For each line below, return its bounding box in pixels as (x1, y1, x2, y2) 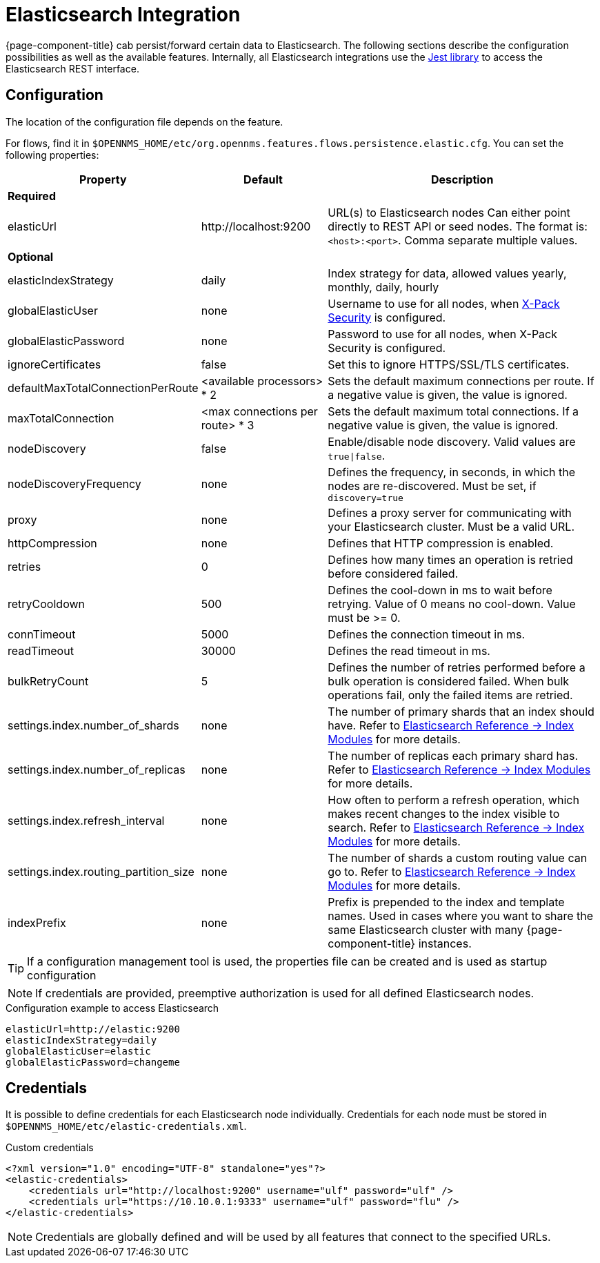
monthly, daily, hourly (328, 280, 439, 294)
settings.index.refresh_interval (8, 813, 165, 828)
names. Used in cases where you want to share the (328, 908, 594, 923)
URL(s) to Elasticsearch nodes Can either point (328, 205, 570, 219)
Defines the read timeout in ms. (328, 643, 490, 658)
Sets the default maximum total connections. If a (328, 404, 579, 418)
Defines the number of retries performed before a (328, 660, 586, 674)
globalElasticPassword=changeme (6, 1056, 180, 1068)
